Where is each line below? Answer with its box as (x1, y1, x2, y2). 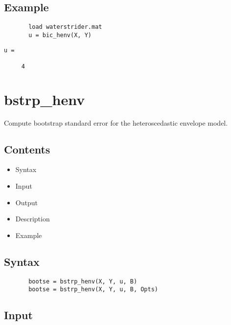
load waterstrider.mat (28, 23, 102, 31)
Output (15, 197, 38, 207)
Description (15, 214, 50, 224)
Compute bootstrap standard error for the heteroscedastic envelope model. (4, 117, 228, 128)
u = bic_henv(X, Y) (28, 31, 92, 39)
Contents (4, 141, 50, 156)
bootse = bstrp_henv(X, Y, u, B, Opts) (28, 286, 158, 293)
